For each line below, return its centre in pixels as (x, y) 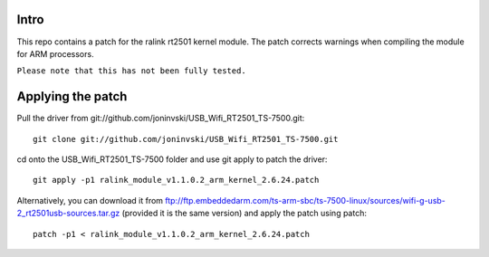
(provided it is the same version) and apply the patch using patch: (244, 214)
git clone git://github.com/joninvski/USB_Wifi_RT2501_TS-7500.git (186, 139)
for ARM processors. (55, 53)
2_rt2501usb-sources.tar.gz (68, 214)
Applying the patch (72, 96)
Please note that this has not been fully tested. (131, 71)
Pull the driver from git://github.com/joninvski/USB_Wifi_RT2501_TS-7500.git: (161, 119)
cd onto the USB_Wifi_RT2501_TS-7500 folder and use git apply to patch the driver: (172, 159)
